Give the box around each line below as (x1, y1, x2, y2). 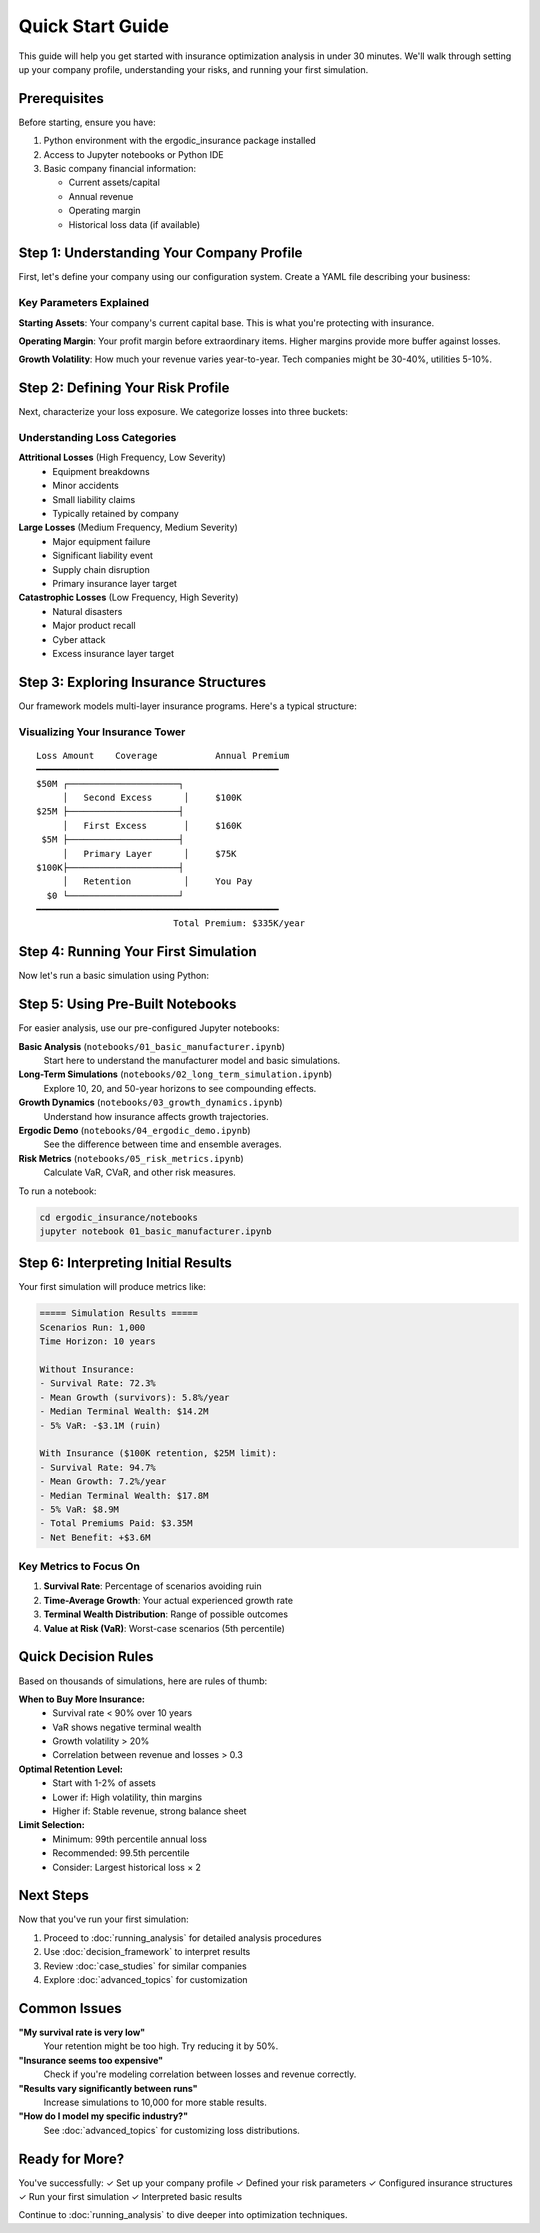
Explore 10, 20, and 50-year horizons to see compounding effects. (43, 1082, 317, 1094)
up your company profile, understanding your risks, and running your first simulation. (18, 63, 369, 75)
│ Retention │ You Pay (62, 876, 253, 887)
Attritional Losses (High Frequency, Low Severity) (18, 451, 227, 464)
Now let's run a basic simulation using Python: (18, 970, 210, 982)
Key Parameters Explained (18, 296, 150, 310)
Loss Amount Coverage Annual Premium (36, 750, 290, 761)
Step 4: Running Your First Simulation (18, 943, 257, 960)
